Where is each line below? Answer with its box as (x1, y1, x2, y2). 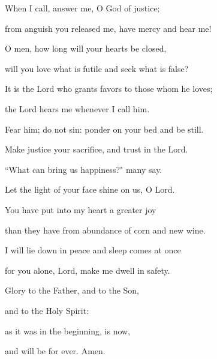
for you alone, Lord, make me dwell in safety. (5, 264, 170, 276)
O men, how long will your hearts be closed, (5, 42, 167, 55)
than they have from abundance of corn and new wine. (5, 223, 206, 236)
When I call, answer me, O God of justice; (5, 2, 160, 14)
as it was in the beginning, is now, (5, 324, 131, 337)
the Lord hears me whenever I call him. (5, 102, 150, 115)
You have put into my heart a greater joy (5, 203, 156, 216)
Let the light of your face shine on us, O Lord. (5, 183, 175, 196)
